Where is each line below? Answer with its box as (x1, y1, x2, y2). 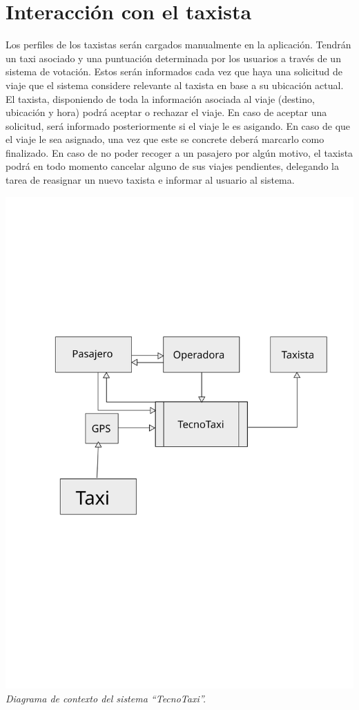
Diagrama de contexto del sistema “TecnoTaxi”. (6, 691, 206, 706)
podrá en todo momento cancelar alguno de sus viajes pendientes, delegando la (6, 159, 339, 173)
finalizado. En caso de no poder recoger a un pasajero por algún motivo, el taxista (6, 145, 353, 160)
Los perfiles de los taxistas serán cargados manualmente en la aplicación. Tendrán (6, 37, 351, 52)
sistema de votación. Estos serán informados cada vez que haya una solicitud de (6, 64, 343, 79)
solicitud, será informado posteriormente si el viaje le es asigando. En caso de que (6, 118, 351, 133)
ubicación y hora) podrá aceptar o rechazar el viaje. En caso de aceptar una (6, 105, 327, 119)
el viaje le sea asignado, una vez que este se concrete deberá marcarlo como (6, 132, 324, 146)
